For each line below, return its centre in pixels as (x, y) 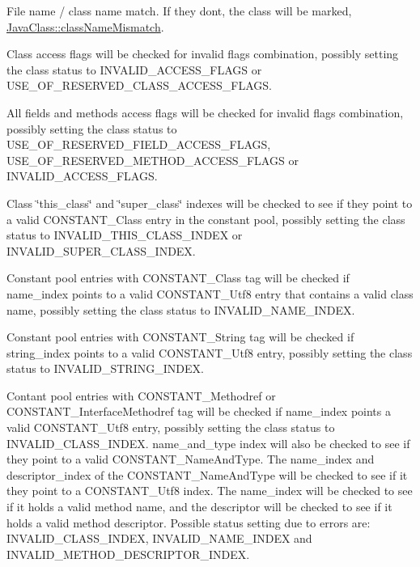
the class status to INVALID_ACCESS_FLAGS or (134, 69)
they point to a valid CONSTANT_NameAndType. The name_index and (191, 459)
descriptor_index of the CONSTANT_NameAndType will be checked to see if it (207, 474)
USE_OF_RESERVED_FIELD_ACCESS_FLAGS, (139, 144)
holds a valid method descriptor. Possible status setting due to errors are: (189, 522)
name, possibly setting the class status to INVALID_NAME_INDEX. (181, 309)
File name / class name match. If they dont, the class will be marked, (179, 11)
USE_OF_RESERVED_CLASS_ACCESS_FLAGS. (140, 85)
